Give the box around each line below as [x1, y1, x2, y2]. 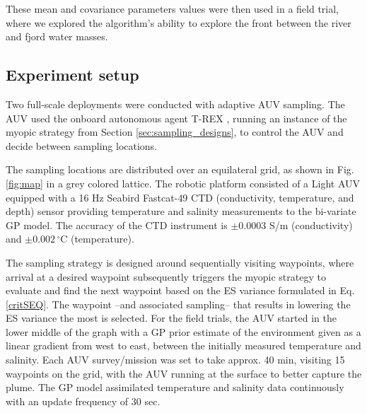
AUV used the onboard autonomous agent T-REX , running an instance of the [6, 110, 347, 125]
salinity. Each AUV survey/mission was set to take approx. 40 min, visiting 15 [6, 352, 345, 367]
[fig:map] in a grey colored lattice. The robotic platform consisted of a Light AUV [6, 175, 361, 190]
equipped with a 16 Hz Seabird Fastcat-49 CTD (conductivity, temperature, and [6, 190, 354, 204]
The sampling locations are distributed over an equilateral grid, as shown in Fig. [6, 162, 354, 177]
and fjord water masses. [6, 29, 108, 44]
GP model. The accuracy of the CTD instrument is [6, 217, 228, 232]
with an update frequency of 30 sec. [6, 393, 161, 408]
